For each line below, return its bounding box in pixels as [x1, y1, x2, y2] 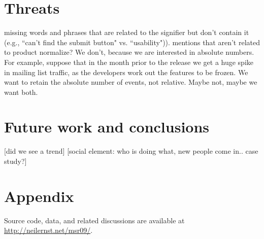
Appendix [4, 185, 74, 206]
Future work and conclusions [4, 116, 210, 137]
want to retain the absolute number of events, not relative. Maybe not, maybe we [4, 77, 257, 87]
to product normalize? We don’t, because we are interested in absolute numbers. [4, 47, 254, 57]
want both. [4, 86, 38, 97]
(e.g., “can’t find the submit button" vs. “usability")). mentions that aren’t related [4, 37, 260, 47]
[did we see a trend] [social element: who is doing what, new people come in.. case [4, 146, 258, 156]
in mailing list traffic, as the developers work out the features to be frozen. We [4, 66, 248, 77]
